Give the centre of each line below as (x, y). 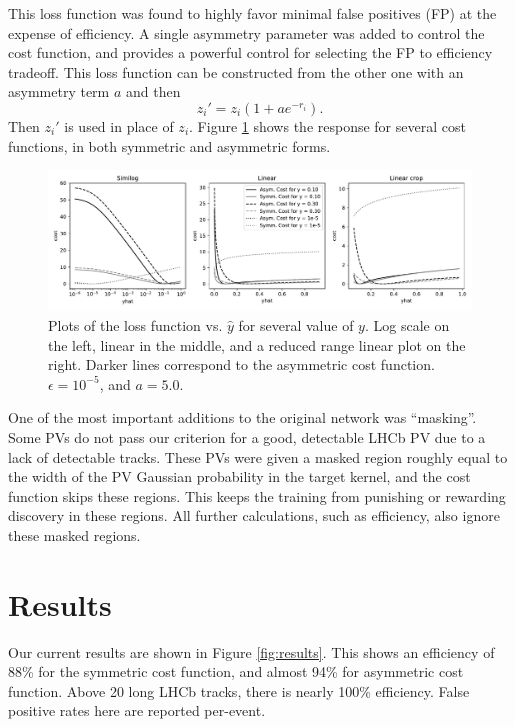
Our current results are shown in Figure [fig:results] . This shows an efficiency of (251, 651)
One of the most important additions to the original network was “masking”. (242, 417)
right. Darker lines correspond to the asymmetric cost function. (241, 364)
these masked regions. (74, 534)
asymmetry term (59, 91)
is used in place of (119, 125)
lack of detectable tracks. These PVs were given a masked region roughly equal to (258, 456)
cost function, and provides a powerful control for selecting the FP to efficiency (250, 52)
